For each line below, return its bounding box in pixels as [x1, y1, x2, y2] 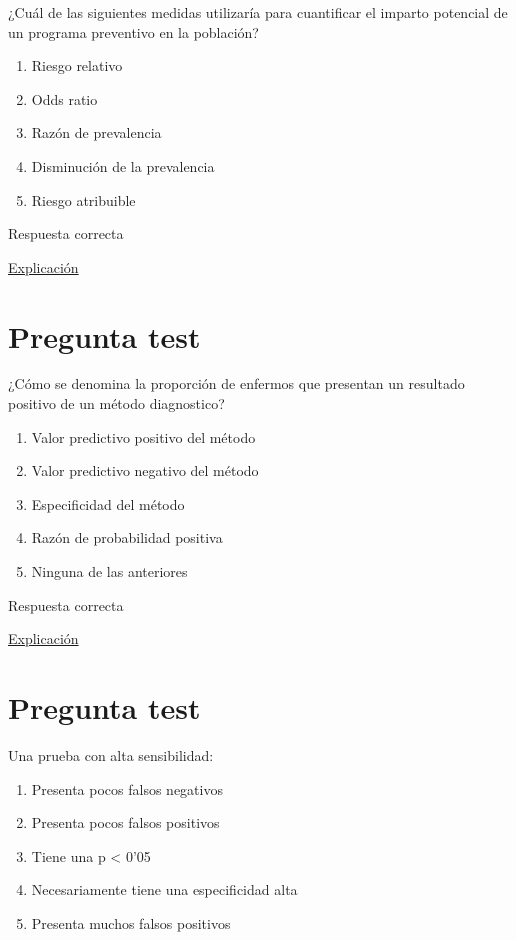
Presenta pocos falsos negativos [31, 778, 223, 799]
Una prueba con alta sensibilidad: [8, 744, 214, 765]
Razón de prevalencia [31, 122, 162, 143]
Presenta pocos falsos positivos [31, 812, 220, 833]
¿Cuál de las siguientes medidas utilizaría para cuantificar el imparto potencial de [8, 2, 508, 22]
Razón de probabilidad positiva [31, 527, 223, 548]
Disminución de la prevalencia [31, 155, 215, 176]
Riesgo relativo [31, 55, 123, 76]
